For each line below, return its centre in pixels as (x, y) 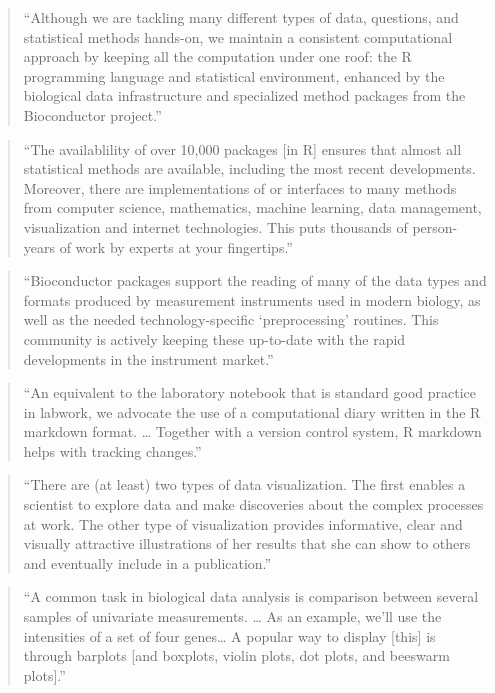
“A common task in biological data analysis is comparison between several (251, 596)
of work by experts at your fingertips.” (176, 246)
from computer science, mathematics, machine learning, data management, (252, 207)
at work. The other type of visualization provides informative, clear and (243, 523)
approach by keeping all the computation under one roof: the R (217, 56)
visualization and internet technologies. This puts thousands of (215, 226)
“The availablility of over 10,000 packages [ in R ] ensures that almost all (242, 148)
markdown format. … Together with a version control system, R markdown (252, 431)
